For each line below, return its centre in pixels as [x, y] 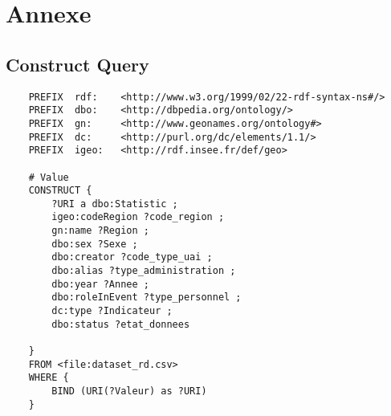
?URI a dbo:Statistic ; [115, 204]
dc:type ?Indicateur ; [112, 311]
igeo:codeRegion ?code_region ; [138, 217]
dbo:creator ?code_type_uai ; [132, 257]
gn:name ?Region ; [100, 231]
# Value [49, 177]
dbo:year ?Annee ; [100, 284]
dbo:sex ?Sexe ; [95, 244]
